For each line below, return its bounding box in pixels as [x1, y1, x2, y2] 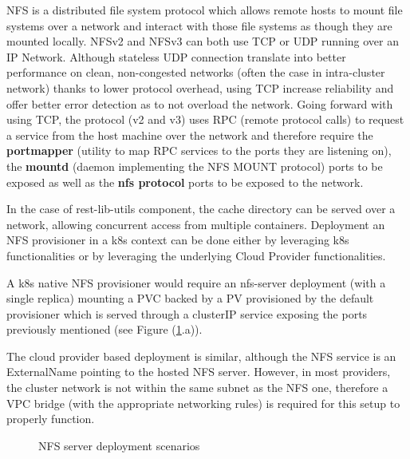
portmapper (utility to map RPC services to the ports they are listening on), [6, 142, 392, 159]
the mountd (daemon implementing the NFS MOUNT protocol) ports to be [6, 157, 383, 174]
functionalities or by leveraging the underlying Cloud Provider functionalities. [6, 247, 386, 263]
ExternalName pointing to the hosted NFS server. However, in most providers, [6, 363, 391, 380]
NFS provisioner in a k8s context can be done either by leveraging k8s [6, 231, 349, 248]
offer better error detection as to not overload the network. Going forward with [6, 95, 393, 112]
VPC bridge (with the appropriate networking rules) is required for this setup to [6, 394, 400, 411]
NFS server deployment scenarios [38, 437, 200, 453]
